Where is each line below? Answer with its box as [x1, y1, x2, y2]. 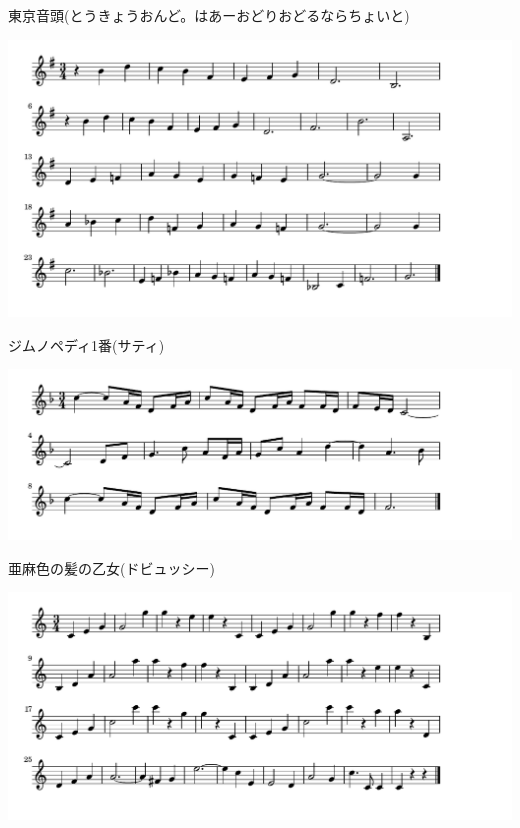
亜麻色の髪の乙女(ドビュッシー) [8, 557, 215, 578]
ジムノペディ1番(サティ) [8, 334, 165, 355]
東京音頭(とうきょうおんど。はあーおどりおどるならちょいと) [8, 5, 410, 25]
